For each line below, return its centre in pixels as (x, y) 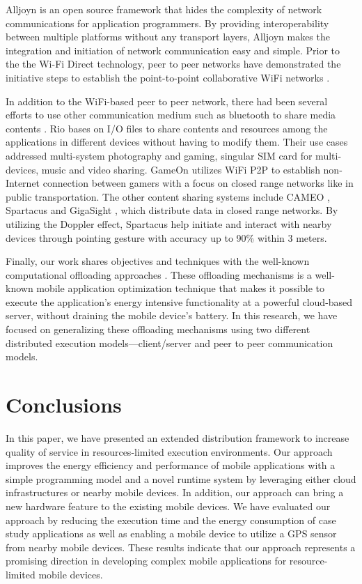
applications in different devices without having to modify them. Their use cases (177, 142)
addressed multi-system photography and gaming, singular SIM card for (159, 155)
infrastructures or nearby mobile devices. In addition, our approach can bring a (175, 492)
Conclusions (64, 405)
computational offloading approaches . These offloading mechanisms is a (159, 274)
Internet (23, 183)
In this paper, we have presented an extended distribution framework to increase (178, 437)
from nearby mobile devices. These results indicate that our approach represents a (181, 547)
